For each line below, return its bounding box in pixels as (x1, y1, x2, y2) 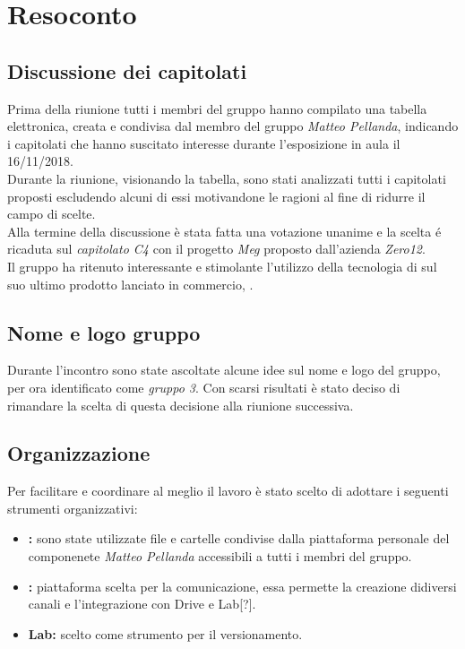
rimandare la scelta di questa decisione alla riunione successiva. (7, 395, 354, 414)
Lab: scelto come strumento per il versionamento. (28, 624, 303, 643)
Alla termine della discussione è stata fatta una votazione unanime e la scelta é (7, 221, 442, 240)
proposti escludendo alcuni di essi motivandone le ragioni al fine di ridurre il (7, 186, 426, 205)
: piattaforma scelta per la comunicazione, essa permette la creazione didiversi (28, 576, 457, 595)
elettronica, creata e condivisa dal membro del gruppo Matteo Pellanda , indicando (7, 117, 459, 135)
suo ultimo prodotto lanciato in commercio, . (7, 274, 254, 293)
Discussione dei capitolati (7, 56, 247, 84)
